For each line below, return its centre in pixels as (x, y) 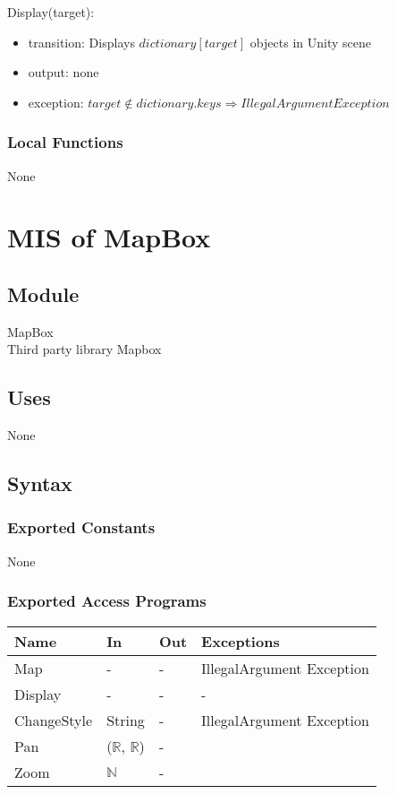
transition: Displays (81, 42)
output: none (63, 72)
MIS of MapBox (109, 237)
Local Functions (65, 142)
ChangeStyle (54, 720)
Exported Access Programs (107, 601)
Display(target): (51, 12)
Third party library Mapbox (84, 349)
